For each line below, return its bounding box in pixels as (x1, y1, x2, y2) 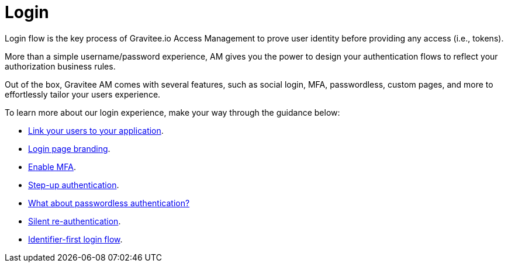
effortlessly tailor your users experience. (5, 89, 161, 99)
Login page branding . (28, 143, 110, 154)
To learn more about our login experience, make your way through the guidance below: (5, 107, 340, 117)
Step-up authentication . (28, 179, 119, 190)
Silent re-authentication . (28, 216, 121, 226)
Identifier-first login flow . (28, 234, 123, 244)
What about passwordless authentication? (28, 197, 190, 208)
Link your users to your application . (28, 125, 164, 136)
